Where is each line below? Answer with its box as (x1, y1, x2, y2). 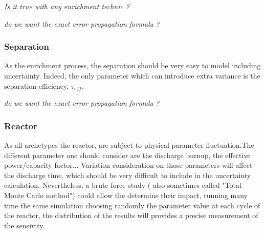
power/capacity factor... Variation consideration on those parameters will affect (4, 160, 253, 170)
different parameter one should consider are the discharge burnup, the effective (4, 149, 251, 160)
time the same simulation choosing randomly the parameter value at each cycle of (4, 200, 260, 210)
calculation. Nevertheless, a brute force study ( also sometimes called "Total (4, 180, 241, 190)
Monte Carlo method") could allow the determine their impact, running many (4, 189, 248, 200)
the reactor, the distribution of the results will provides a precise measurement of (4, 210, 258, 221)
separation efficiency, (4, 80, 69, 91)
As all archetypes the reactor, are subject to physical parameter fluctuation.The (4, 140, 254, 150)
